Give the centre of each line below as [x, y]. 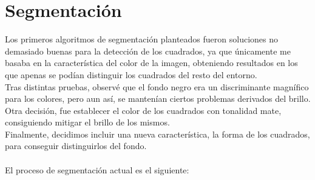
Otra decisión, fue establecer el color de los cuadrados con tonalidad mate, [143, 110]
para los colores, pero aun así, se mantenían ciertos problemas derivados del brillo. [158, 98]
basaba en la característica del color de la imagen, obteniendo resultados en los [151, 63]
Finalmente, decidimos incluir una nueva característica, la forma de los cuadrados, [157, 134]
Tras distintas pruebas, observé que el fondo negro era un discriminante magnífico [157, 86]
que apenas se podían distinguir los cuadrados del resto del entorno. [131, 74]
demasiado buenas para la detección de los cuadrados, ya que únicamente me [148, 51]
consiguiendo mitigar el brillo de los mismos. [87, 122]
